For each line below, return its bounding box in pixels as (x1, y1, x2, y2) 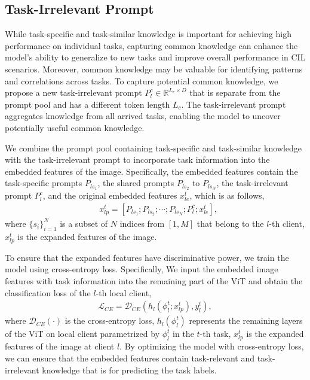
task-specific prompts (5, 177, 82, 189)
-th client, (269, 217, 305, 229)
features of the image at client (5, 340, 115, 352)
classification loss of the (5, 286, 91, 299)
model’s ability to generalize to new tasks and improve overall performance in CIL (5, 51, 306, 63)
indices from (119, 217, 165, 229)
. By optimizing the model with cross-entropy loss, (119, 340, 304, 352)
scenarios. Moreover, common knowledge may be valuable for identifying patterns (5, 62, 303, 75)
